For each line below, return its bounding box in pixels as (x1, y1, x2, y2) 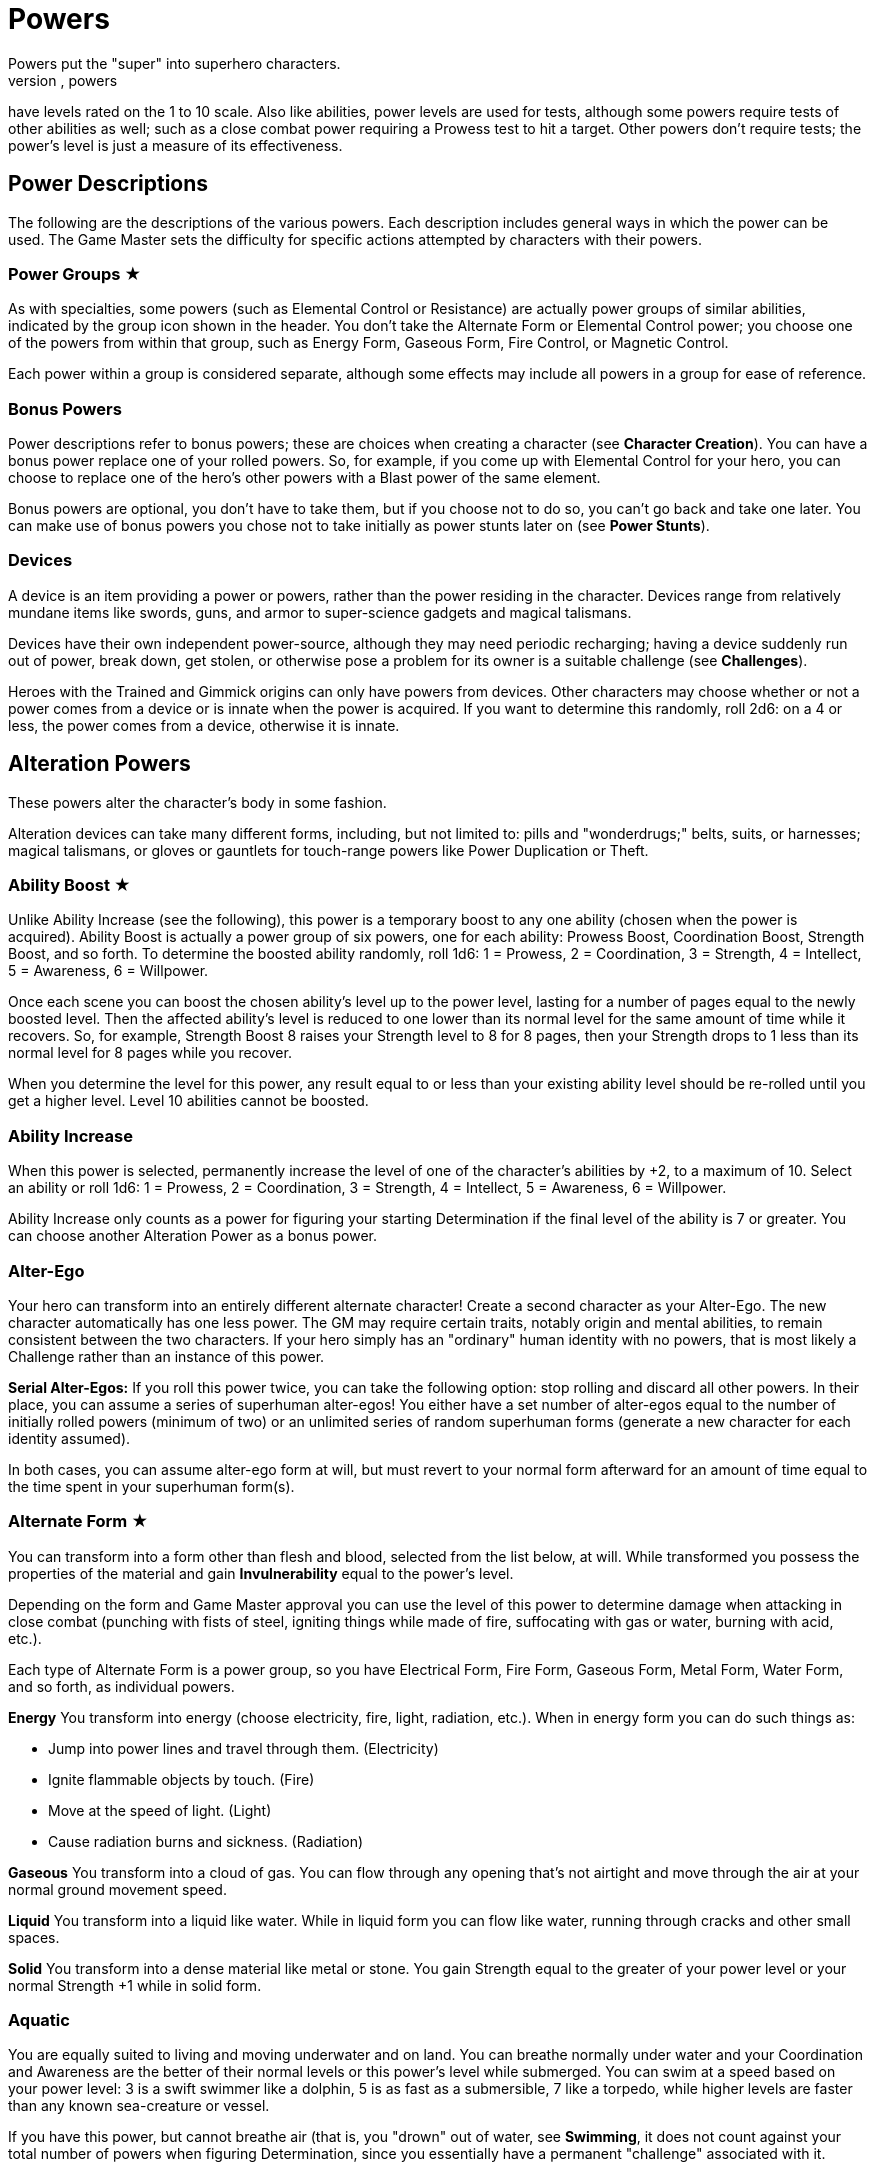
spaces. (8, 1928, 60, 1946)
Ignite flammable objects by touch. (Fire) (48, 1770, 315, 1788)
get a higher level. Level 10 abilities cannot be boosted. (8, 1092, 369, 1110)
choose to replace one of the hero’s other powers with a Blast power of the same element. (8, 469, 601, 487)
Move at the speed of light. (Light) (48, 1801, 272, 1819)
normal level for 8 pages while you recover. (8, 1044, 292, 1062)
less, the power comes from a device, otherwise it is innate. (8, 716, 400, 734)
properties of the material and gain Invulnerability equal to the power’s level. (8, 1564, 514, 1582)
